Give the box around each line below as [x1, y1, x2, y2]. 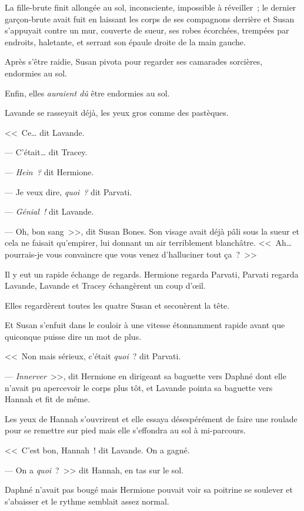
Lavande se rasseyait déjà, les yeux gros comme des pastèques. [5, 106, 229, 119]
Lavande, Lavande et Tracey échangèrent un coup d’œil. [5, 279, 206, 292]
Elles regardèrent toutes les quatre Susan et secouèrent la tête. [5, 299, 230, 311]
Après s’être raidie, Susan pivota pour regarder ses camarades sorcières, [5, 55, 263, 68]
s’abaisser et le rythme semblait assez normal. [5, 495, 169, 507]
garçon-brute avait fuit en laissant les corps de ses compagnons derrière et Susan [5, 12, 295, 25]
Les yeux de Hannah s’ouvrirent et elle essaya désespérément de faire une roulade [5, 412, 298, 425]
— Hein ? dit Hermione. [5, 165, 94, 178]
